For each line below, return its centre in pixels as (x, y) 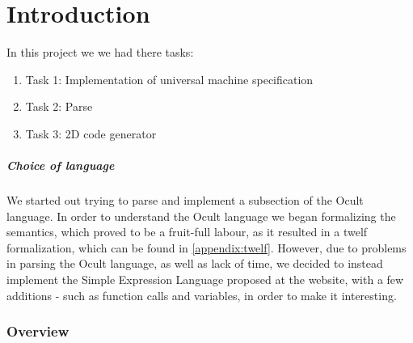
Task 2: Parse (59, 106)
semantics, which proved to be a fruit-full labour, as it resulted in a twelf (187, 232)
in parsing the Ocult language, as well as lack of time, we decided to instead (195, 263)
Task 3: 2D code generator (91, 133)
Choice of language (61, 165)
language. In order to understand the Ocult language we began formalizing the (201, 216)
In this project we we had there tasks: (100, 52)
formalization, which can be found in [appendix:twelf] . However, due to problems (206, 247)
